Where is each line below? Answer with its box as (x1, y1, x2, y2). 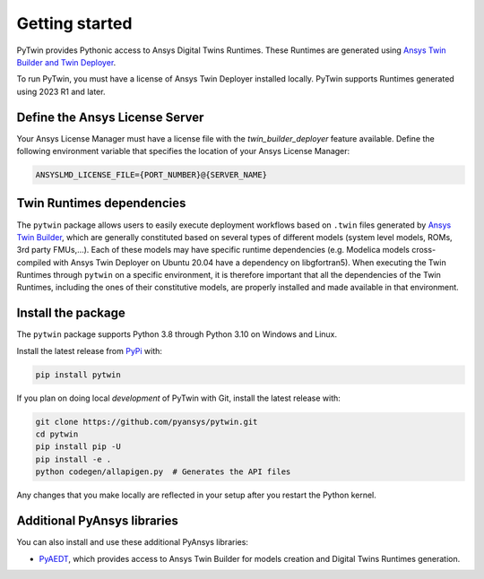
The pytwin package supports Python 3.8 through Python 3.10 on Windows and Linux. (16, 329, 338, 340)
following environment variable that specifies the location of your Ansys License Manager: (16, 146, 350, 157)
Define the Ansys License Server (16, 109, 204, 125)
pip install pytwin (35, 369, 121, 380)
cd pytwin (35, 429, 79, 439)
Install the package (16, 306, 125, 321)
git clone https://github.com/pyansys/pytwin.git (35, 417, 258, 427)
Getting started (16, 13, 133, 33)
